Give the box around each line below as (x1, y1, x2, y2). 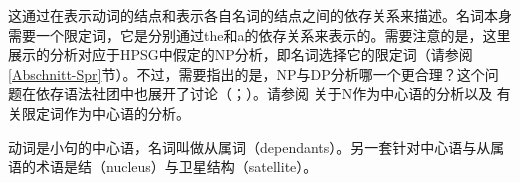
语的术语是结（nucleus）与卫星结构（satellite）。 (8, 156, 318, 177)
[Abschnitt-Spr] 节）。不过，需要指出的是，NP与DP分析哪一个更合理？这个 (8, 63, 485, 84)
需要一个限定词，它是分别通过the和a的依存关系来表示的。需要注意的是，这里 (8, 24, 511, 45)
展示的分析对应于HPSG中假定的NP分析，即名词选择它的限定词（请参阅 (8, 44, 473, 65)
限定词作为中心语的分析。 (21, 102, 190, 123)
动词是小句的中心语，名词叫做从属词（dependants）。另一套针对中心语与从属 (8, 136, 505, 157)
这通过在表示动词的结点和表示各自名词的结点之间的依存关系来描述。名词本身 (8, 5, 512, 25)
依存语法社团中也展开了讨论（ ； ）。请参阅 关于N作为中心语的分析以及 (35, 83, 493, 104)
